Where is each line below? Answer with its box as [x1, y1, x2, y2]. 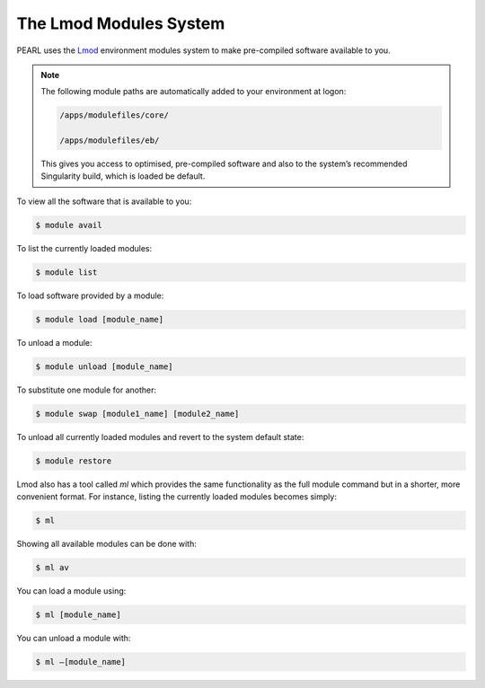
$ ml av [35, 562, 69, 573]
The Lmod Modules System [16, 13, 225, 33]
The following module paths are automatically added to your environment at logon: [40, 86, 347, 97]
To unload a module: [16, 337, 93, 348]
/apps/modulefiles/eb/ [59, 136, 160, 146]
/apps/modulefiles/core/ [59, 110, 170, 120]
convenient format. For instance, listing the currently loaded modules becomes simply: [16, 491, 337, 502]
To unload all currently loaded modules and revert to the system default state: [16, 431, 304, 442]
